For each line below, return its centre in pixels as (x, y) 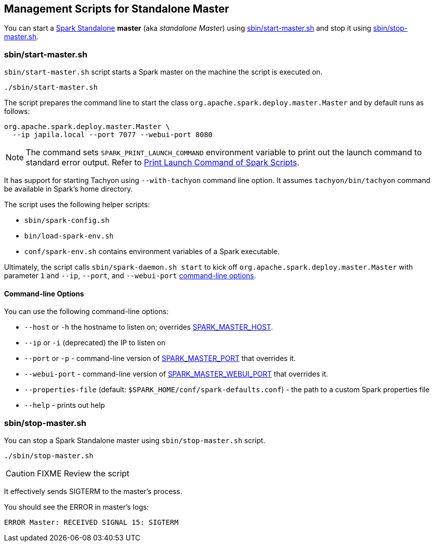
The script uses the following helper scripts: (77, 205)
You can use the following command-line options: (86, 312)
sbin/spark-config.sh (67, 221)
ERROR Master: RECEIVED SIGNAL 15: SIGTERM (91, 523)
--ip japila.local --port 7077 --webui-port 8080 (113, 135)
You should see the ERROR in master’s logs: (76, 507)
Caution (20, 474)
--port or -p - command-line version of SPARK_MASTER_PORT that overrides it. (160, 358)
